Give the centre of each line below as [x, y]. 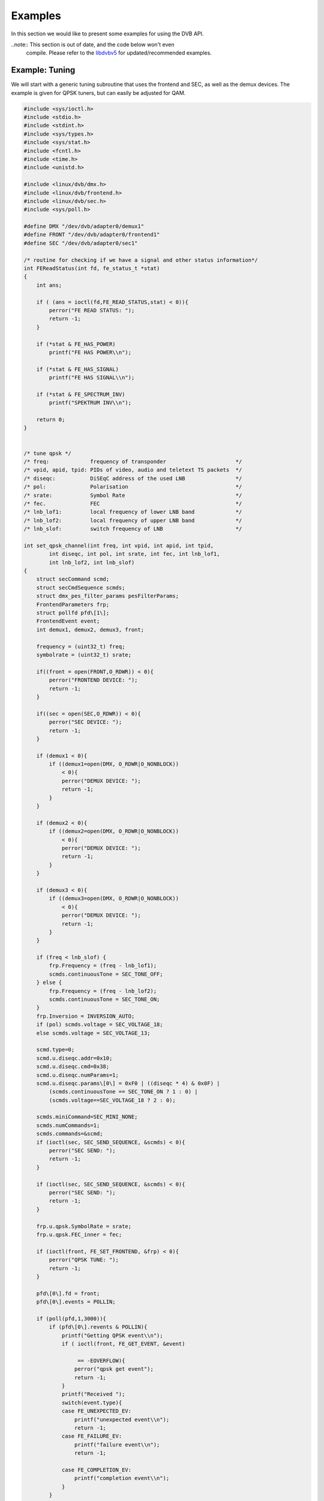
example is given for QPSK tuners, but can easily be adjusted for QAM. [98, 92]
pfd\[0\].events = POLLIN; [76, 1302]
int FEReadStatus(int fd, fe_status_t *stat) [92, 268]
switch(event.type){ [92, 1403]
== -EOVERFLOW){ [101, 1361]
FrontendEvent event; [68, 621]
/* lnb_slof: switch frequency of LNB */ [133, 529]
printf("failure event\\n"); [117, 1445]
